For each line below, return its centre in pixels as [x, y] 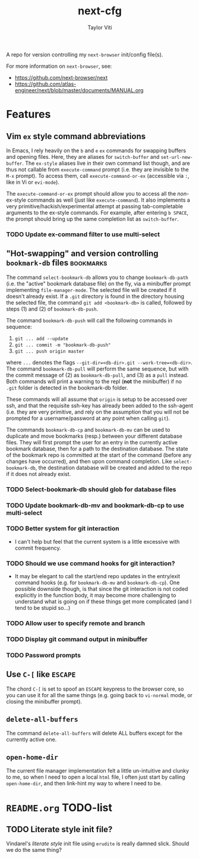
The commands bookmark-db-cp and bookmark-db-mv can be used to [88, 429]
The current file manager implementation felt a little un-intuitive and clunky [97, 771]
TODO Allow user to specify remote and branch [76, 623]
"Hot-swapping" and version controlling [82, 254]
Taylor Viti [100, 27]
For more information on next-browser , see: [59, 66]
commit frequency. [38, 548]
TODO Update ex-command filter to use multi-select [83, 234]
